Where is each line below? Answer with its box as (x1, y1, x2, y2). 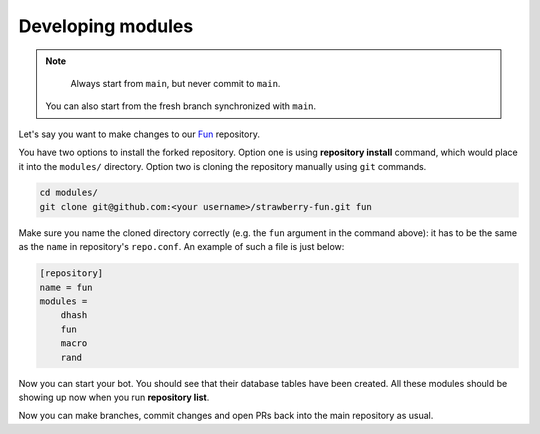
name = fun (39, 281, 93, 293)
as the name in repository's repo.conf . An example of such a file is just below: (18, 241, 345, 253)
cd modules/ (39, 187, 99, 199)
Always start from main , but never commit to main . (70, 77, 281, 89)
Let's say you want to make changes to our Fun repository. (18, 128, 260, 140)
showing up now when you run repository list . (18, 391, 210, 403)
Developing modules (18, 15, 194, 37)
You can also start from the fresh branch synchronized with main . (45, 100, 317, 112)
